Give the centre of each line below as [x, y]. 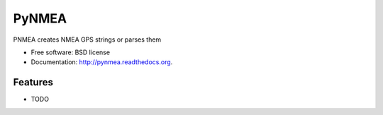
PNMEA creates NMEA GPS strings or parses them [87, 40]
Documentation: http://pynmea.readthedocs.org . [102, 62]
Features [33, 82]
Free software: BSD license [70, 52]
